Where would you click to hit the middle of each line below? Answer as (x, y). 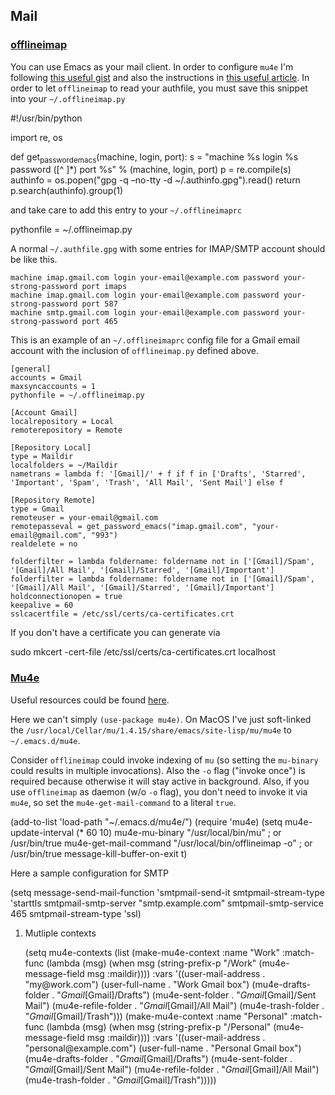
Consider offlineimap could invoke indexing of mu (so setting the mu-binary (164, 760)
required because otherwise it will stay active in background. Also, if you (160, 781)
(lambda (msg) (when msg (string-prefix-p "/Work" (151, 963)
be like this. (34, 260)
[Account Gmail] (44, 413)
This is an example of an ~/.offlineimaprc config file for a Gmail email (155, 340)
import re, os (36, 137)
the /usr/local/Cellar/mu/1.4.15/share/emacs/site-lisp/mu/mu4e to (151, 730)
